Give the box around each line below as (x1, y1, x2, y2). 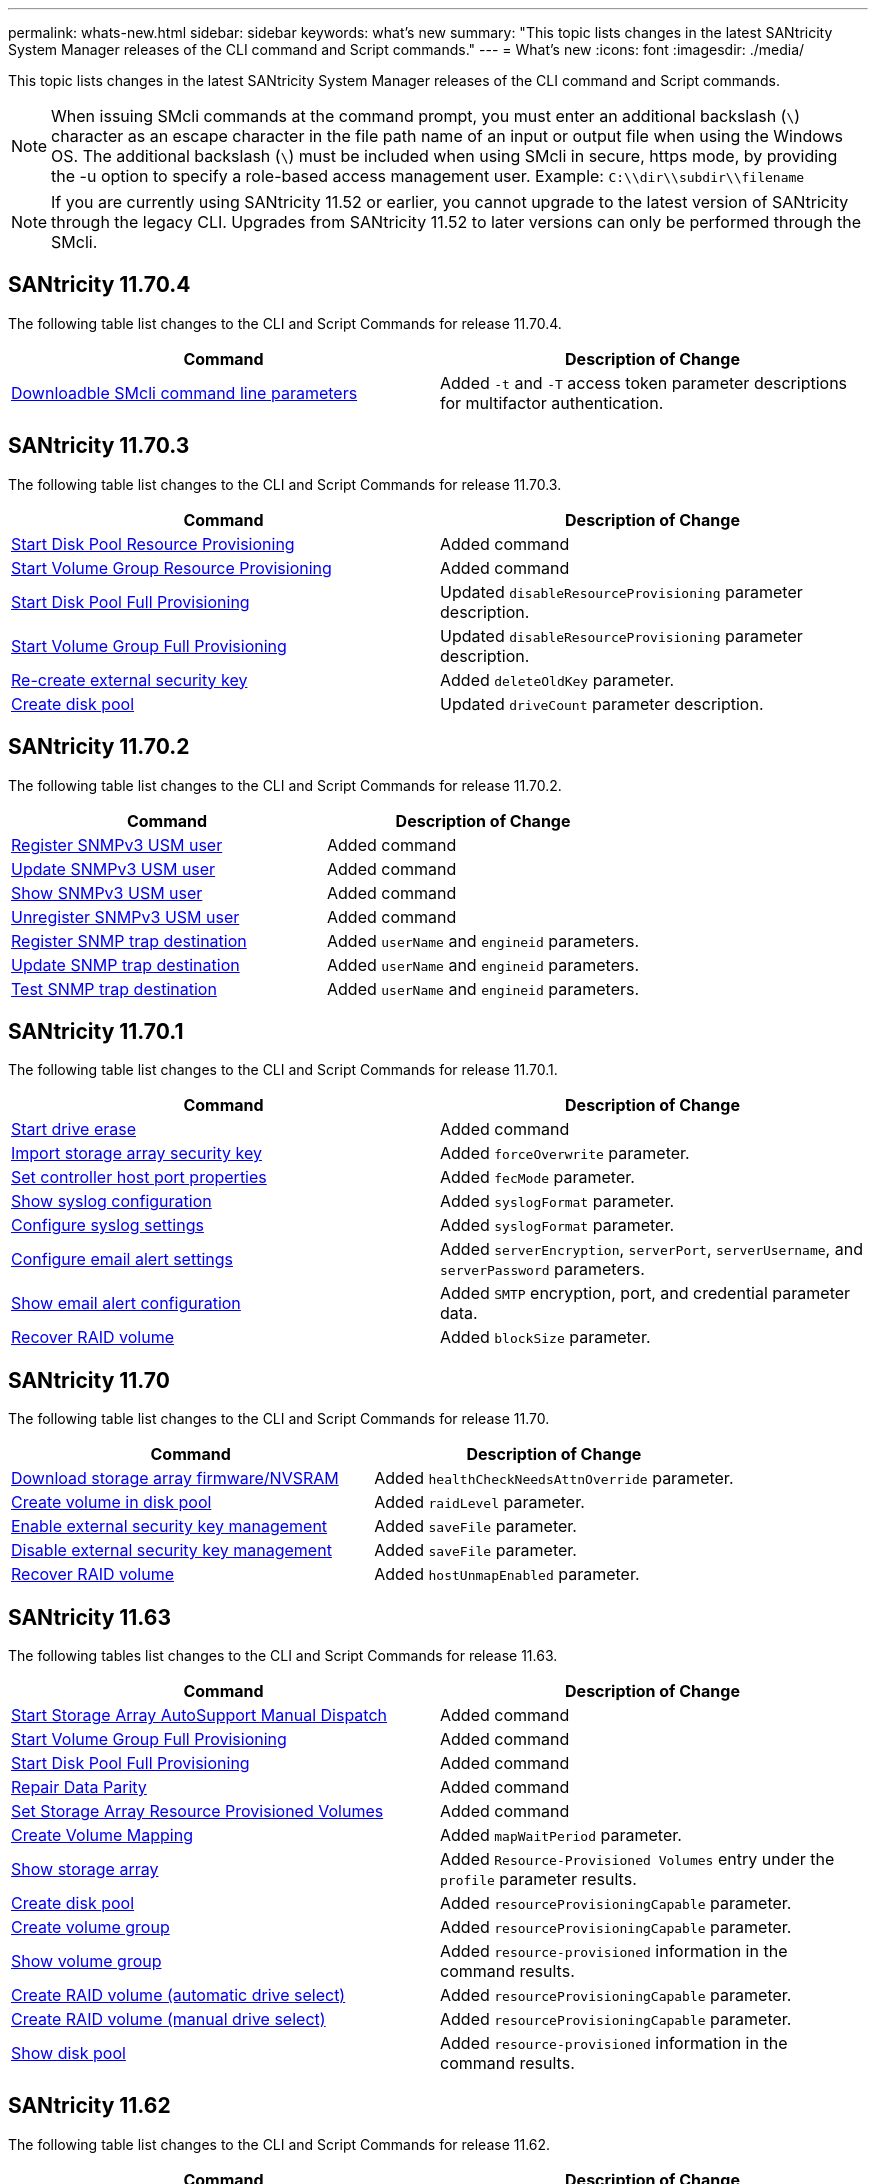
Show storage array (11, 1859, 159, 1880)
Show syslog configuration (11, 1191, 212, 1212)
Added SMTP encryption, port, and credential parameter (440, 1283, 851, 1304)
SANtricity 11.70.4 (8, 272, 191, 298)
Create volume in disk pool (11, 1492, 212, 1513)
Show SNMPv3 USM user (11, 882, 203, 903)
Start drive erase (11, 1119, 137, 1140)
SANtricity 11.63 (8, 1604, 171, 1630)
